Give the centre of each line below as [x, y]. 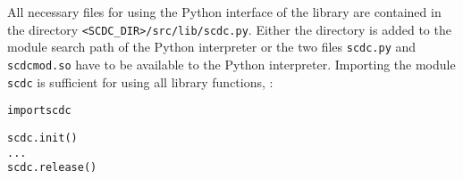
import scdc [39, 111]
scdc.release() [52, 168]
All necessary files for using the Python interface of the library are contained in [224, 12]
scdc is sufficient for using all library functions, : [140, 81]
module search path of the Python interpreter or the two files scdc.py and [212, 47]
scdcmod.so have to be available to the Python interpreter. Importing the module [231, 64]
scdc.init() [42, 138]
